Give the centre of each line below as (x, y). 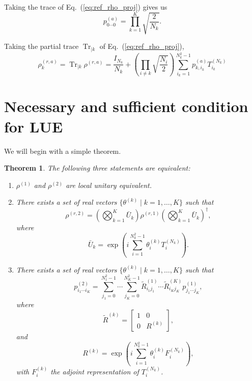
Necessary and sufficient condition (126, 106)
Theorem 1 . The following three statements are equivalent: (97, 168)
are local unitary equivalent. (109, 185)
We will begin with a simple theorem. (63, 151)
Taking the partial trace (41, 46)
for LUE (34, 126)
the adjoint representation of (95, 371)
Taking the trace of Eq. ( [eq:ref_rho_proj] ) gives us (86, 7)
